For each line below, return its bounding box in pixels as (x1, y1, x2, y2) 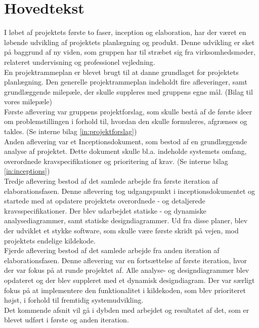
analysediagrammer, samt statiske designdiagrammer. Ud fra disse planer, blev (4, 215, 248, 226)
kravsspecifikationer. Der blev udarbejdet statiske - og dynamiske (4, 205, 206, 216)
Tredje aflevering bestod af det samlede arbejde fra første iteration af (4, 176, 218, 186)
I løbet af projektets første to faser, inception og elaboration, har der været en (4, 27, 246, 37)
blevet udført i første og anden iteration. (4, 314, 129, 325)
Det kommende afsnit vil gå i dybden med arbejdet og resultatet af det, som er (4, 304, 249, 315)
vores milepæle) (4, 96, 52, 107)
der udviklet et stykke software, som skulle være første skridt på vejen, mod (4, 225, 239, 235)
